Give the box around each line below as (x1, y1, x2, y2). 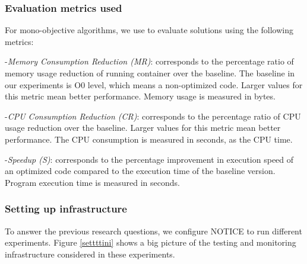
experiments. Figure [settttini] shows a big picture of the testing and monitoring (5, 236, 296, 249)
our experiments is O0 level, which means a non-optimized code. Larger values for (5, 78, 303, 91)
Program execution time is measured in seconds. (5, 176, 180, 188)
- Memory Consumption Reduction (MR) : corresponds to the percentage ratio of (5, 55, 294, 67)
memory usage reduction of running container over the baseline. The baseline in (5, 67, 295, 79)
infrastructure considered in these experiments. (5, 247, 175, 260)
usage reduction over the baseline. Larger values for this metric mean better (5, 121, 281, 134)
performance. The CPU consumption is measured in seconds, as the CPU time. (5, 133, 293, 145)
